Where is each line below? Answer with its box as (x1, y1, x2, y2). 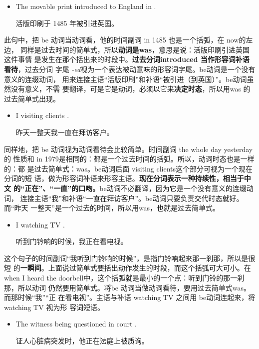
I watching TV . (15, 219, 65, 229)
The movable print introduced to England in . (15, 1, 156, 11)
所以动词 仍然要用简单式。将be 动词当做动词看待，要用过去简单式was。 (17, 282, 251, 292)
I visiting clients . (15, 110, 69, 120)
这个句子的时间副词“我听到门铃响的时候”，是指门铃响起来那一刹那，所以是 (4, 252, 249, 263)
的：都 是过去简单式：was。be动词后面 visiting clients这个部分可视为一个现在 (4, 163, 253, 173)
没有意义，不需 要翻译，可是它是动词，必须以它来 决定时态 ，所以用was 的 (10, 83, 251, 94)
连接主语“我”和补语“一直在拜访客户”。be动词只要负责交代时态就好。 (20, 192, 244, 203)
